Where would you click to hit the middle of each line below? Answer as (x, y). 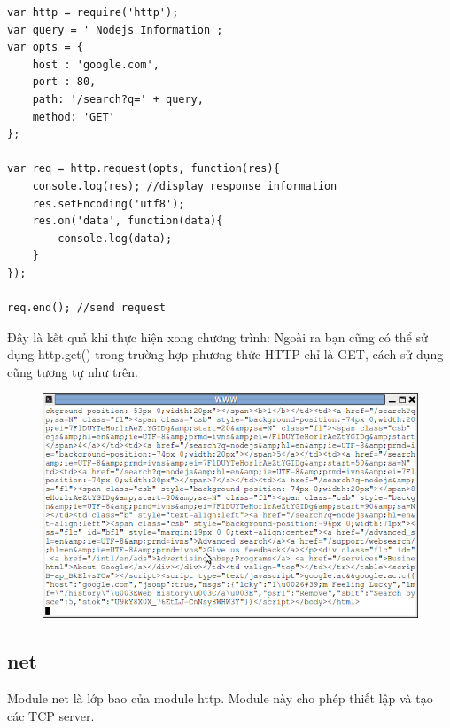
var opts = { (45, 47)
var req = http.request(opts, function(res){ (144, 169)
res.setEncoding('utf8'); (109, 204)
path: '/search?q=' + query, (118, 99)
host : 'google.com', (96, 64)
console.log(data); (115, 238)
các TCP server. (51, 715)
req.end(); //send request (86, 308)
